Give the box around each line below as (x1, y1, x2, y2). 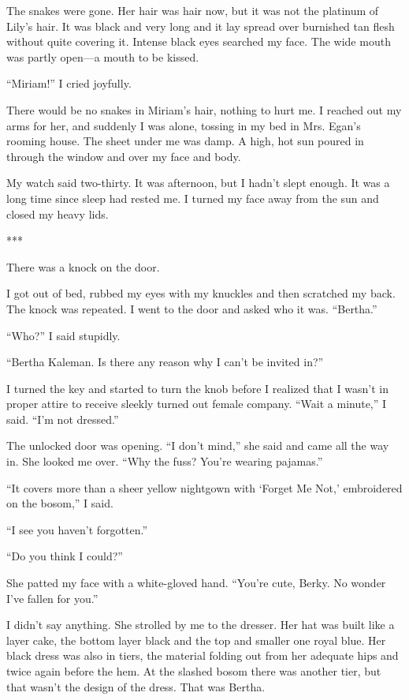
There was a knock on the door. (6, 258, 160, 275)
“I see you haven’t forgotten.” (6, 521, 147, 537)
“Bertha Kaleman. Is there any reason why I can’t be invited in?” (6, 354, 324, 370)
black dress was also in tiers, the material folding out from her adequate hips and (6, 647, 399, 664)
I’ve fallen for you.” (6, 590, 99, 606)
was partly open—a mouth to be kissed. (6, 48, 199, 65)
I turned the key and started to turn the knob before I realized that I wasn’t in (6, 380, 389, 396)
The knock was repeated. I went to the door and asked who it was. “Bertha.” (6, 300, 377, 316)
